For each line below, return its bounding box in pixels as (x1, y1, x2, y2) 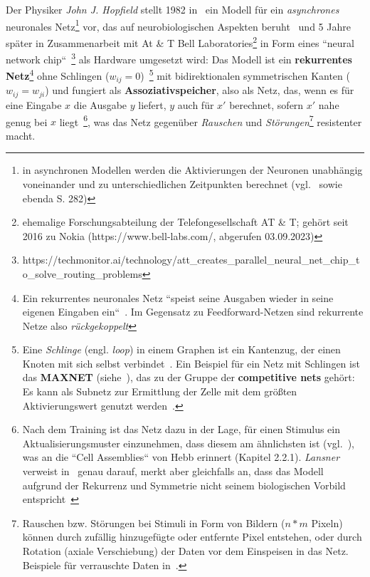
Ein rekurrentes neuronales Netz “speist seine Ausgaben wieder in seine (22, 290, 334, 305)
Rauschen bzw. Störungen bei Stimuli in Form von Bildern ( (22, 515, 285, 530)
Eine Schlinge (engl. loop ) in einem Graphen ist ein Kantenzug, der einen (22, 342, 341, 357)
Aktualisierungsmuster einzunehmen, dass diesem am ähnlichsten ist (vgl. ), (22, 435, 354, 450)
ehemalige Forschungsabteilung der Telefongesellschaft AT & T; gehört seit (22, 214, 349, 229)
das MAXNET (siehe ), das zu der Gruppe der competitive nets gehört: (22, 370, 355, 385)
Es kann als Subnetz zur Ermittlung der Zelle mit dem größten (22, 384, 297, 399)
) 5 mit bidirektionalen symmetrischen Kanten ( (140, 66, 350, 83)
